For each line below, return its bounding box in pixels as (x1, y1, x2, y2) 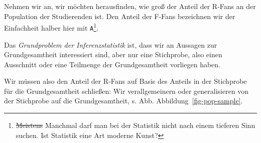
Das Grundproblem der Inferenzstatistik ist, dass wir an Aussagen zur (4, 39, 217, 50)
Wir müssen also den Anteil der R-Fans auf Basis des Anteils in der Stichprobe (4, 76, 247, 86)
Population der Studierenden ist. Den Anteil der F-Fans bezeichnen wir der (4, 11, 235, 21)
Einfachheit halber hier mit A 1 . (4, 21, 98, 33)
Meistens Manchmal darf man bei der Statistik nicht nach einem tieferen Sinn (16, 120, 255, 130)
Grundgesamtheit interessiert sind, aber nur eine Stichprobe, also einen (4, 49, 222, 60)
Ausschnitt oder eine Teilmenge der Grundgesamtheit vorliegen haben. (4, 59, 220, 69)
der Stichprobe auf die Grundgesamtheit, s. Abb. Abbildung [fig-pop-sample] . (4, 95, 243, 106)
